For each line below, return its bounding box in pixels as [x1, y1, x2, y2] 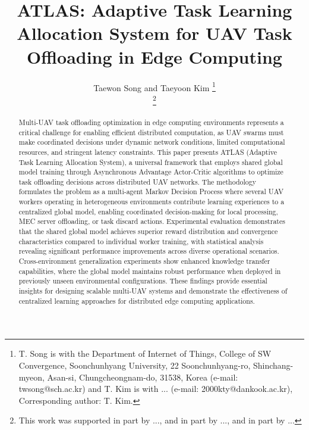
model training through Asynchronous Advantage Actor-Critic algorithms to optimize [18, 167, 283, 177]
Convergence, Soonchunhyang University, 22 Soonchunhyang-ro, [18, 359, 251, 371]
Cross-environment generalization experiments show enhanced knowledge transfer [18, 256, 270, 266]
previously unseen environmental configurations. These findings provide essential [18, 276, 267, 286]
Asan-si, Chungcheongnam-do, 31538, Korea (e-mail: [47, 370, 238, 383]
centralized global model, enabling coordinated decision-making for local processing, [18, 206, 278, 216]
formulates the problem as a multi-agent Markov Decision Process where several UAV [18, 186, 284, 197]
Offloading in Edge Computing [27, 44, 282, 68]
